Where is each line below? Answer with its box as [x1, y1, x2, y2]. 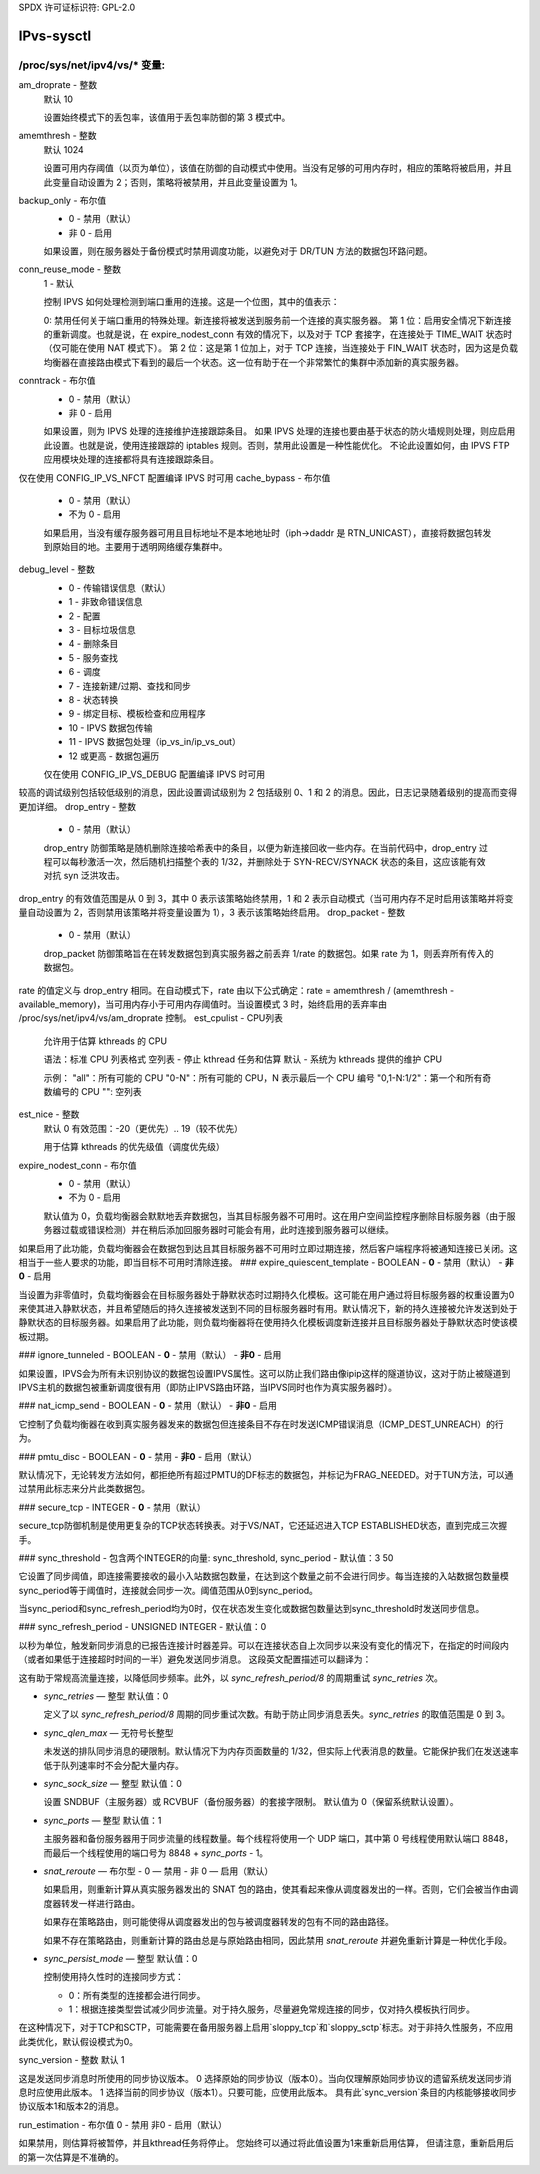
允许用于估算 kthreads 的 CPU [43, 1035, 168, 1047]
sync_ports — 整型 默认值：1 [43, 1814, 162, 1826]
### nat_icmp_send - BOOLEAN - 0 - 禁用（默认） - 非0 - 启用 [18, 1400, 277, 1412]
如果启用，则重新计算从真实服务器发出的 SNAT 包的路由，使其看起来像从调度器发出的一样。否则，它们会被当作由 [43, 1883, 510, 1895]
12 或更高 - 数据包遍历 [68, 750, 160, 762]
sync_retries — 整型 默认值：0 [43, 1690, 169, 1702]
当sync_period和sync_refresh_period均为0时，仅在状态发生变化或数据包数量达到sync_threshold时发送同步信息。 [18, 1603, 485, 1615]
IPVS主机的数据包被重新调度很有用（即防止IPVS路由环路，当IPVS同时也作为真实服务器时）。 [18, 1381, 398, 1394]
